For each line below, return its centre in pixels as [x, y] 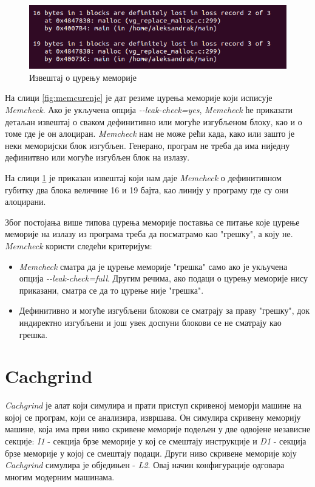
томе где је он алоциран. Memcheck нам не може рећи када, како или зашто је [150, 133]
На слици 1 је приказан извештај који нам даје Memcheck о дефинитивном [143, 178]
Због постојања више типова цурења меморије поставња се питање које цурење [152, 222]
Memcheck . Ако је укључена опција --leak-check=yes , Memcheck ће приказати [149, 110]
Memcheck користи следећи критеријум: [79, 246]
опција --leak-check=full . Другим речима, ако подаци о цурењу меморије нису [164, 278]
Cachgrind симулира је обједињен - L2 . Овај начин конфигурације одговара [145, 465]
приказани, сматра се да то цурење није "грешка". [111, 290]
